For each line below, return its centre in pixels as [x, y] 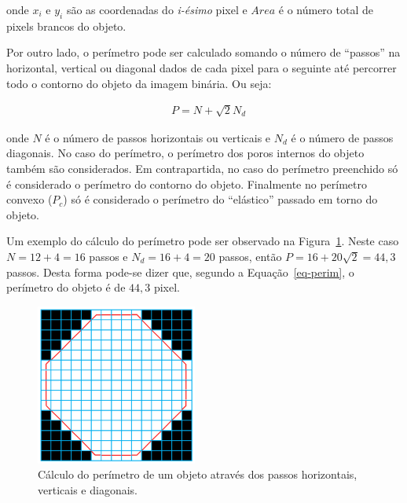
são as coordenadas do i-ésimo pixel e [157, 9]
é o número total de [326, 9]
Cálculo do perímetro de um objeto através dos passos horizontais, [198, 474]
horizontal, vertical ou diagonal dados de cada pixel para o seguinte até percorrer [202, 67]
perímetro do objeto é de [66, 287]
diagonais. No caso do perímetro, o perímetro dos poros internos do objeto [185, 153]
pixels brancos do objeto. [66, 26]
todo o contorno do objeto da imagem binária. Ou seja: [139, 83]
